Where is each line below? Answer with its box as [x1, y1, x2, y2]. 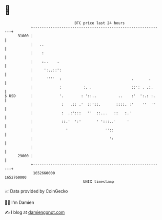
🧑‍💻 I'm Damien [4, 199, 35, 205]
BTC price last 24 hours [74, 21, 125, 25]
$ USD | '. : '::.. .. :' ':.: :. [4, 93, 156, 98]
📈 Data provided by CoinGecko [4, 188, 68, 194]
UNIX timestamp [83, 179, 114, 184]
